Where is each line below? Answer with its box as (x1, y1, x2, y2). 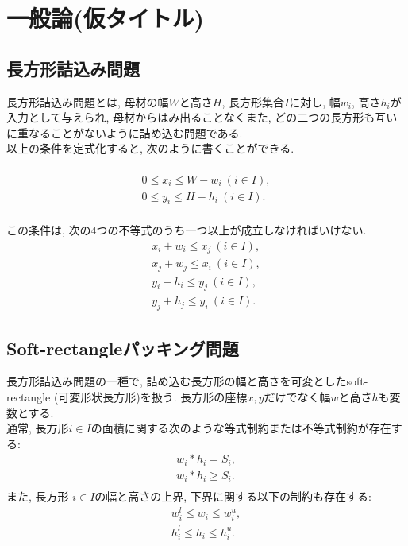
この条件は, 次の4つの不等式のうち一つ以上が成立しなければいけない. (6, 222, 367, 238)
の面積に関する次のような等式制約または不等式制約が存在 (90, 420, 391, 436)
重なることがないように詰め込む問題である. (17, 124, 243, 141)
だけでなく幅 (264, 389, 331, 405)
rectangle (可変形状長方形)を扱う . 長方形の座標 (6, 389, 248, 405)
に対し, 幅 (289, 93, 341, 110)
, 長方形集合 (221, 93, 284, 110)
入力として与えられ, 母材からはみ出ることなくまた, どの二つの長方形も (6, 109, 375, 126)
